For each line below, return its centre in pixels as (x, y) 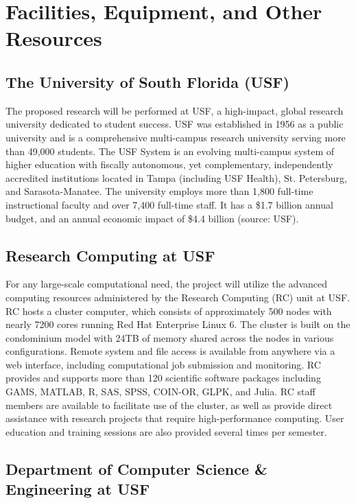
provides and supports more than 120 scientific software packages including (163, 378)
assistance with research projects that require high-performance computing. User (175, 418)
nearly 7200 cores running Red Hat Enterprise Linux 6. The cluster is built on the (178, 324)
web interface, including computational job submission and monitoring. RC (163, 364)
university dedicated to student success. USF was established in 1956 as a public (175, 124)
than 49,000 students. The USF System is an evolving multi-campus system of (170, 151)
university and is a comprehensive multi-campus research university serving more (176, 137)
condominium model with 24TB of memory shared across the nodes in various (170, 337)
